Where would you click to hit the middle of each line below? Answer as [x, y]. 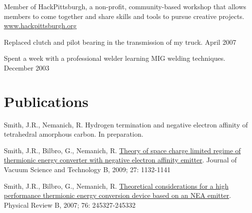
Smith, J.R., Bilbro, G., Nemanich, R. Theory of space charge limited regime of [122, 150]
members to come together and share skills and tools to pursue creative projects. [124, 16]
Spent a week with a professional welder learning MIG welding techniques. [115, 58]
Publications [46, 101]
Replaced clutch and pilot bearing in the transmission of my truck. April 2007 [120, 42]
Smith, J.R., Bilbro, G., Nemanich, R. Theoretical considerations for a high [116, 186]
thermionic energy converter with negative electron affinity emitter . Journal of [120, 160]
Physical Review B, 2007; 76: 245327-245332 [70, 204]
